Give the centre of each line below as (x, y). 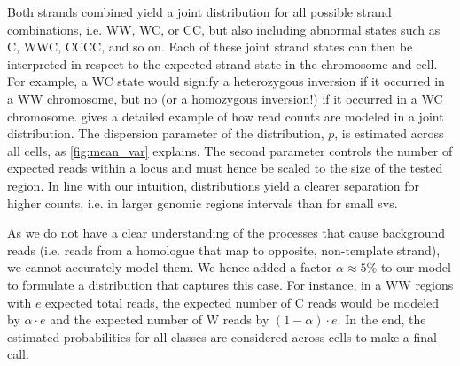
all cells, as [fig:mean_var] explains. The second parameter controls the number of (230, 150)
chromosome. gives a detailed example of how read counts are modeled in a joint (226, 116)
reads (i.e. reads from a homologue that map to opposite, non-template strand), (224, 249)
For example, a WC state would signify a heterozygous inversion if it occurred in (226, 81)
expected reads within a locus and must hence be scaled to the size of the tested (225, 168)
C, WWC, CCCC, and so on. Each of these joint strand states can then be (210, 47)
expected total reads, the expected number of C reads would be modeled (242, 302)
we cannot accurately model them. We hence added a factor (170, 267)
